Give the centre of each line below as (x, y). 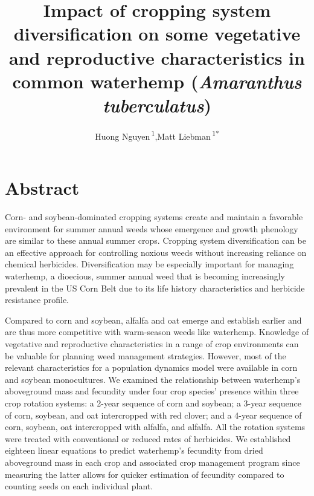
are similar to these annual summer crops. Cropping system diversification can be (155, 240)
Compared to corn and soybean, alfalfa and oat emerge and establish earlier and (153, 320)
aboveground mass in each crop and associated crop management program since (152, 462)
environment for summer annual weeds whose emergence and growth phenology (152, 228)
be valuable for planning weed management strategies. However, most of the (146, 355)
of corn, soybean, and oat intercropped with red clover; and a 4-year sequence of (153, 415)
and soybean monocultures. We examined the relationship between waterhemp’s (153, 379)
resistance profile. (37, 300)
